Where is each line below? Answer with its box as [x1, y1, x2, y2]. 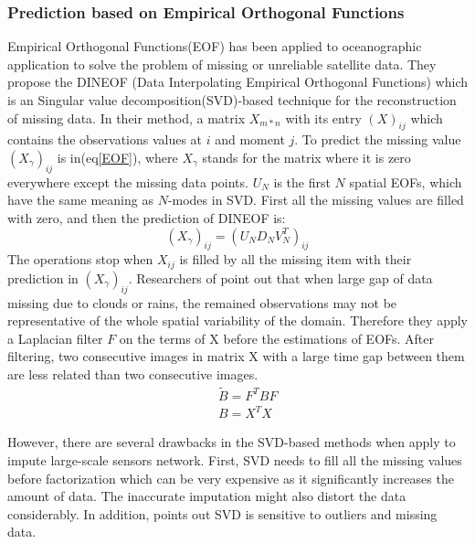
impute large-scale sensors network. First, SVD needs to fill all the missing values [7, 450, 462, 469]
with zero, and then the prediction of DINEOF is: [7, 208, 286, 227]
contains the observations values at [7, 130, 203, 149]
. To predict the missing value [294, 130, 461, 149]
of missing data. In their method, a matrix [7, 108, 246, 127]
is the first [273, 172, 331, 191]
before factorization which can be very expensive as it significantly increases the [7, 468, 454, 487]
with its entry [285, 108, 362, 127]
